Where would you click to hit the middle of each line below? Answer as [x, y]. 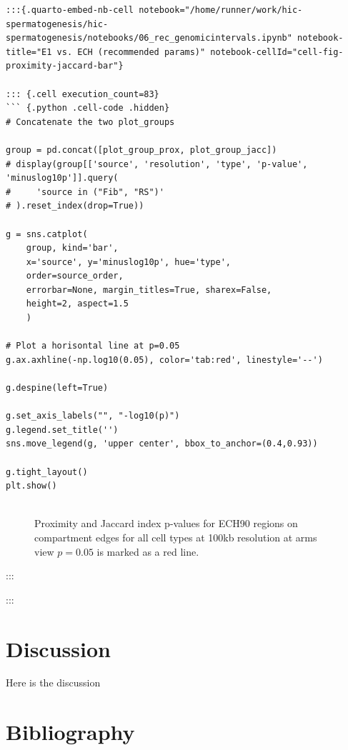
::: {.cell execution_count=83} [83, 94]
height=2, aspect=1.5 [77, 304]
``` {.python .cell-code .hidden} [88, 108]
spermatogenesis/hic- [57, 24]
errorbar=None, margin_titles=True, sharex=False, [149, 290]
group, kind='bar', [72, 248]
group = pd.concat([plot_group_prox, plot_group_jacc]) [141, 150]
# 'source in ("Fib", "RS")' [85, 192]
